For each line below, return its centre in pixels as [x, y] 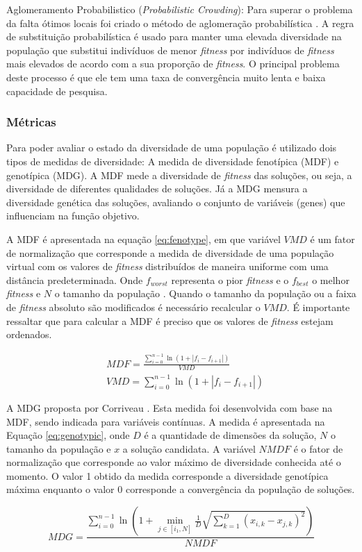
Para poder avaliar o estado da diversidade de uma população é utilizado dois [172, 148]
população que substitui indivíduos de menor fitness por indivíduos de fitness [170, 50]
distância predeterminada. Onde [75, 279]
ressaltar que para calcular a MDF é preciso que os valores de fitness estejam [170, 320]
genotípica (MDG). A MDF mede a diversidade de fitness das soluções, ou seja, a [179, 175]
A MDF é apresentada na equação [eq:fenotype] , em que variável [143, 239]
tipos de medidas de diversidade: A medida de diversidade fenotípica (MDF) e [173, 161]
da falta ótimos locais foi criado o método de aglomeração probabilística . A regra [180, 23]
